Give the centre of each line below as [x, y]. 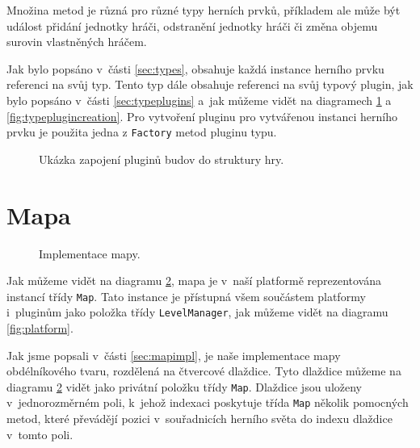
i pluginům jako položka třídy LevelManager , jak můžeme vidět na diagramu [197, 312]
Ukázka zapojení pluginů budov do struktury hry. [162, 159]
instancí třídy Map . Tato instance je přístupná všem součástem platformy [186, 296]
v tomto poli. [40, 434]
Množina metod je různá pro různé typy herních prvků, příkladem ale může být [204, 10]
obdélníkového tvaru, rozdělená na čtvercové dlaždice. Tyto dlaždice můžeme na [204, 371]
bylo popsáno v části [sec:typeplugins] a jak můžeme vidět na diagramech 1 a [199, 100]
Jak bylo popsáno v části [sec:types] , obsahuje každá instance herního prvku [195, 68]
